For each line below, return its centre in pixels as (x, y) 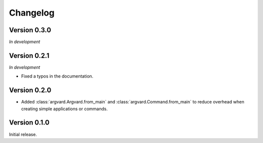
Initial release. (23, 134)
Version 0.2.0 (30, 90)
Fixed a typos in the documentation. (57, 76)
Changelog (32, 13)
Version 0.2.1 (29, 55)
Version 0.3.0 (30, 30)
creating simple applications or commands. (65, 109)
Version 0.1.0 (29, 123)
